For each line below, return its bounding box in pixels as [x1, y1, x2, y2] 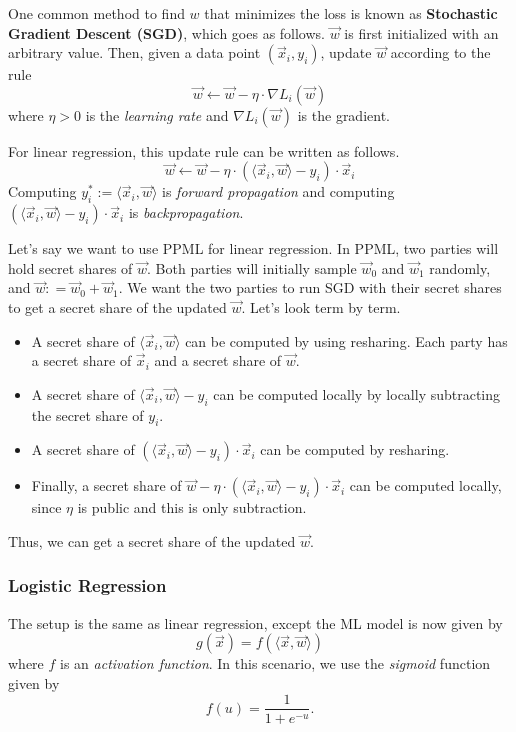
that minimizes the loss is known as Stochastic [204, 3, 498, 23]
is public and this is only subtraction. [77, 497, 307, 518]
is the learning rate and [85, 104, 229, 125]
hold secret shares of [8, 257, 133, 278]
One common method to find [8, 3, 185, 23]
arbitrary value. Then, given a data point [8, 42, 261, 63]
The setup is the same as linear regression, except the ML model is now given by [8, 612, 503, 633]
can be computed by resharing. [260, 439, 450, 460]
